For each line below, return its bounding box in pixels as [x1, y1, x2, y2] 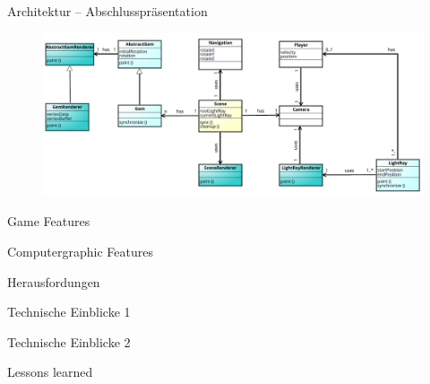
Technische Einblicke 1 [7, 302, 131, 321]
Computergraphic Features [7, 241, 153, 260]
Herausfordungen [7, 272, 100, 291]
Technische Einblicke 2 [7, 332, 131, 351]
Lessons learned [7, 362, 93, 381]
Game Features [7, 212, 90, 231]
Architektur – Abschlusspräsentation [7, 2, 208, 20]
